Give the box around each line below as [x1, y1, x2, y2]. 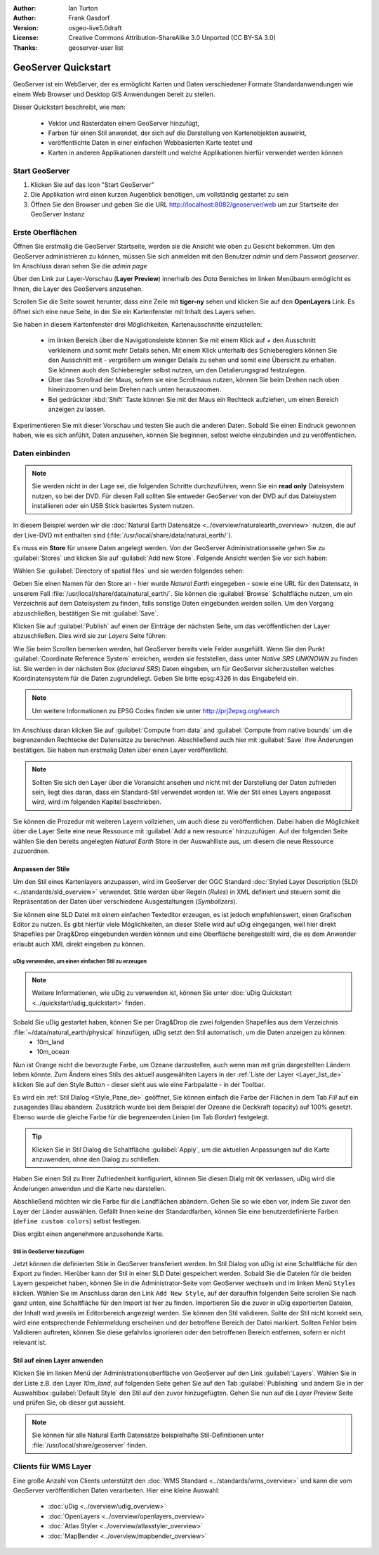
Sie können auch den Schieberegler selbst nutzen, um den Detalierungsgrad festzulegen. [48, 365, 307, 374]
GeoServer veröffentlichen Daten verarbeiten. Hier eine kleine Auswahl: [13, 1486, 220, 1495]
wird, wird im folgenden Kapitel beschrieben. [32, 798, 161, 806]
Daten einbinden [13, 448, 71, 458]
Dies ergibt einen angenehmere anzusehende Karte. [13, 1230, 164, 1238]
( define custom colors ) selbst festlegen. [13, 1216, 142, 1225]
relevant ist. [13, 1338, 47, 1346]
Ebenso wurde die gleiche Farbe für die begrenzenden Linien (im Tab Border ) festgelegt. [13, 1112, 270, 1121]
